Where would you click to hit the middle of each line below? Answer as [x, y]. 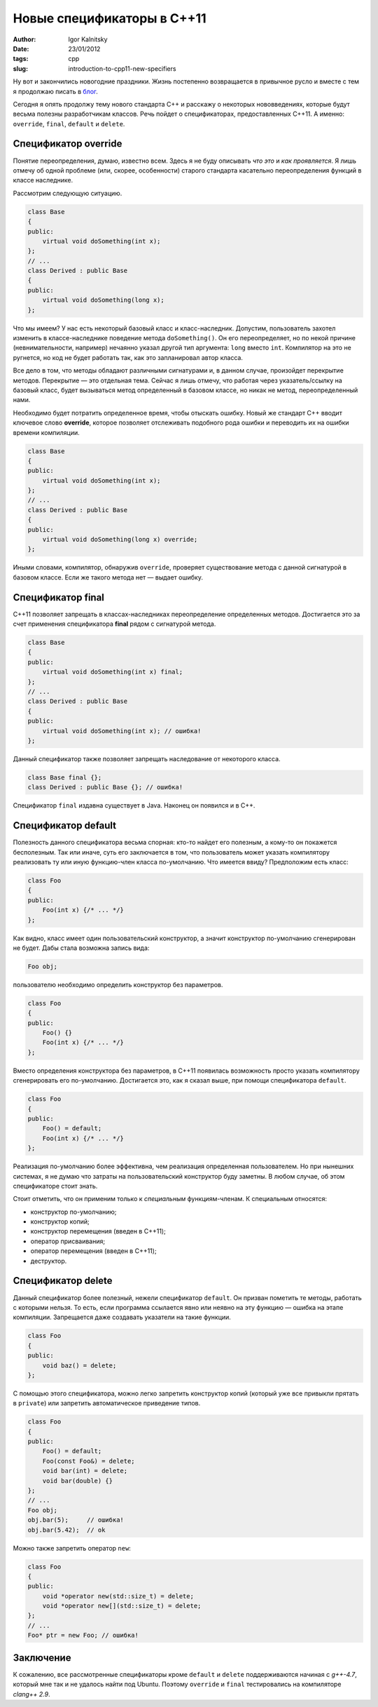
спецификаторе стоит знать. [55, 1186]
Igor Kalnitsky [88, 39]
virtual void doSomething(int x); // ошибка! [122, 731]
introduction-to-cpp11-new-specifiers [122, 68]
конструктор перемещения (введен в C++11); [98, 1231]
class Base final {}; [65, 777]
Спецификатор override [68, 144]
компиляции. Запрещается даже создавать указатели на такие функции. [122, 1317]
